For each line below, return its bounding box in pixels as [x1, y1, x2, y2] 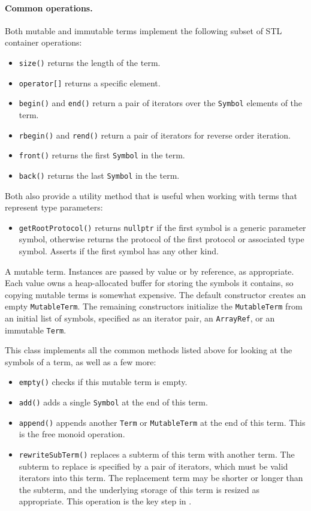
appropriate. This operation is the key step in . [19, 495, 192, 507]
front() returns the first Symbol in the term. [19, 149, 185, 161]
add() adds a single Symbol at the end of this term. [19, 396, 208, 408]
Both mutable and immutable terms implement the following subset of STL [5, 24, 282, 37]
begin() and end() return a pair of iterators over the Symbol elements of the [19, 97, 303, 109]
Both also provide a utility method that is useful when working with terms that [5, 189, 297, 202]
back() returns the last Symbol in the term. [19, 169, 180, 181]
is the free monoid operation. [19, 428, 125, 440]
